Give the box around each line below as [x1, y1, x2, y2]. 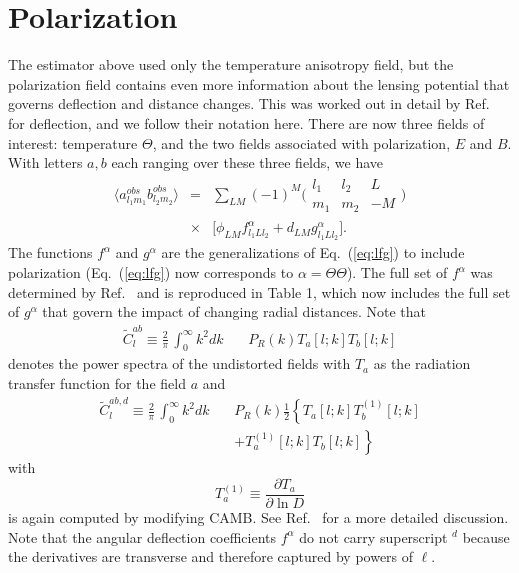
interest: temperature [8, 132, 138, 153]
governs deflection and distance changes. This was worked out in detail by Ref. [8, 93, 490, 114]
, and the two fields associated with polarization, [152, 132, 451, 153]
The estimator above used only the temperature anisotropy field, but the [8, 54, 454, 75]
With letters [8, 152, 83, 173]
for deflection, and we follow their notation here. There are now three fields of [8, 112, 485, 133]
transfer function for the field [8, 372, 186, 393]
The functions [8, 242, 93, 263]
